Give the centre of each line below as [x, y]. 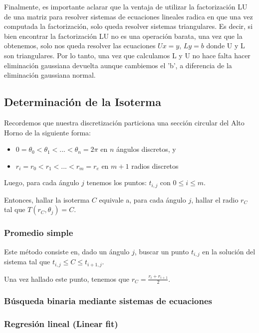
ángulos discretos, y [146, 149]
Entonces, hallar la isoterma [47, 199]
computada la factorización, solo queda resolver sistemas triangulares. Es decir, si [129, 26]
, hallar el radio [215, 199]
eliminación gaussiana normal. [50, 75]
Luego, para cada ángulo [42, 182]
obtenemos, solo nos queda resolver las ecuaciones [80, 46]
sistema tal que [27, 262]
